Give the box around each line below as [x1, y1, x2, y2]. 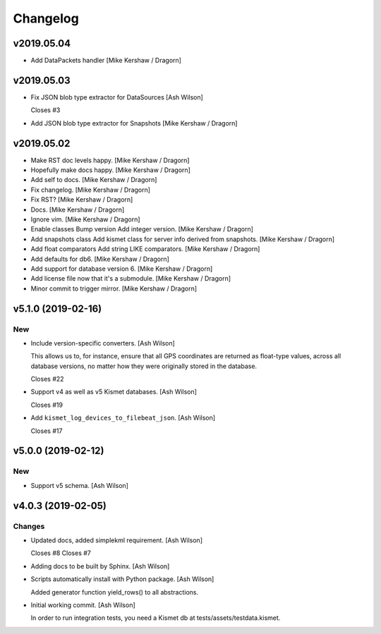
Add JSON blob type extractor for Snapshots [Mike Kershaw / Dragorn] [30, 118, 238, 127]
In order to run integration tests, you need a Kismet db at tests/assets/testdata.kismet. [30, 614, 281, 622]
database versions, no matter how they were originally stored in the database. [30, 362, 258, 370]
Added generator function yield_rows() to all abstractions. [30, 587, 199, 596]
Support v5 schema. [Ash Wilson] [30, 481, 128, 489]
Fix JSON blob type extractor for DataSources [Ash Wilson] [30, 92, 204, 102]
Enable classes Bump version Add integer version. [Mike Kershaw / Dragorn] [30, 225, 254, 233]
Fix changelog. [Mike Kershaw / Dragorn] [30, 185, 151, 194]
